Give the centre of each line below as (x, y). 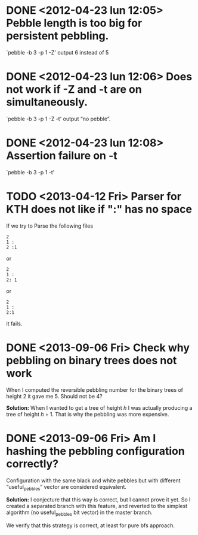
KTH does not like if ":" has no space (99, 209)
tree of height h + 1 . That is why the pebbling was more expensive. (88, 414)
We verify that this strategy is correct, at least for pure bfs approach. (90, 525)
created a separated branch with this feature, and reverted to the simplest (97, 506)
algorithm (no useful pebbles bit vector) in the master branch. (79, 513)
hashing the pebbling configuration (95, 451)
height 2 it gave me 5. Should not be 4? (54, 396)
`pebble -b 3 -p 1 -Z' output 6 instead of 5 (58, 52)
